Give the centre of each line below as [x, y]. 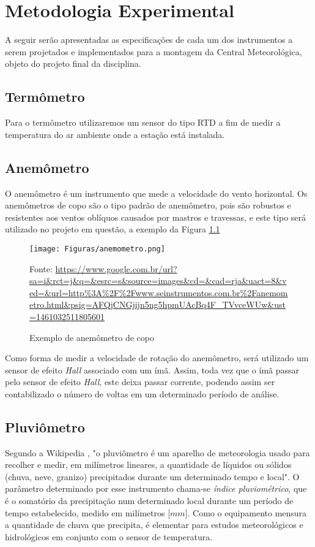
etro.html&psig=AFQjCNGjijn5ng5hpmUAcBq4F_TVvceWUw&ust [157, 304]
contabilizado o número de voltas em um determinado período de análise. [142, 393]
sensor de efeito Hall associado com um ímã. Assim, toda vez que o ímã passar [152, 369]
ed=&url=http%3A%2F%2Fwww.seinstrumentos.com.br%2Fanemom [159, 292]
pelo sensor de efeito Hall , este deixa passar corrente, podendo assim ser [140, 382]
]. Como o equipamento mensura [246, 512]
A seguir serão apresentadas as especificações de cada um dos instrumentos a [149, 40]
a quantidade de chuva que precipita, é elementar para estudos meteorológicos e [154, 525]
